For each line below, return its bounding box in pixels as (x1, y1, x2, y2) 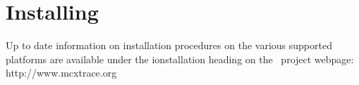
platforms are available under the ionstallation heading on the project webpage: (6, 51, 354, 66)
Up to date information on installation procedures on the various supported (6, 38, 332, 53)
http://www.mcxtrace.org (6, 65, 117, 80)
